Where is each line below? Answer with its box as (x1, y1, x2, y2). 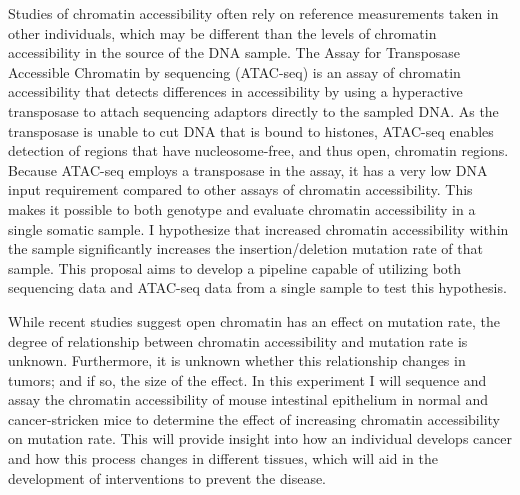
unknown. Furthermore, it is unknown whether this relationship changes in (8, 350, 466, 371)
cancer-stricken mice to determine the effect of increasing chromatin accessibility (8, 408, 500, 429)
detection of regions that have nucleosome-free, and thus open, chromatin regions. (8, 140, 509, 161)
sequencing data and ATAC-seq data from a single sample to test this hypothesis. (8, 277, 507, 298)
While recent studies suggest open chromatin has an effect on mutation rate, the (8, 310, 501, 331)
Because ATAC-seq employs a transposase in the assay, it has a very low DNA (8, 159, 488, 180)
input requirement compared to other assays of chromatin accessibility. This (8, 179, 473, 200)
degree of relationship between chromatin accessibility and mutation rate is (8, 330, 468, 351)
